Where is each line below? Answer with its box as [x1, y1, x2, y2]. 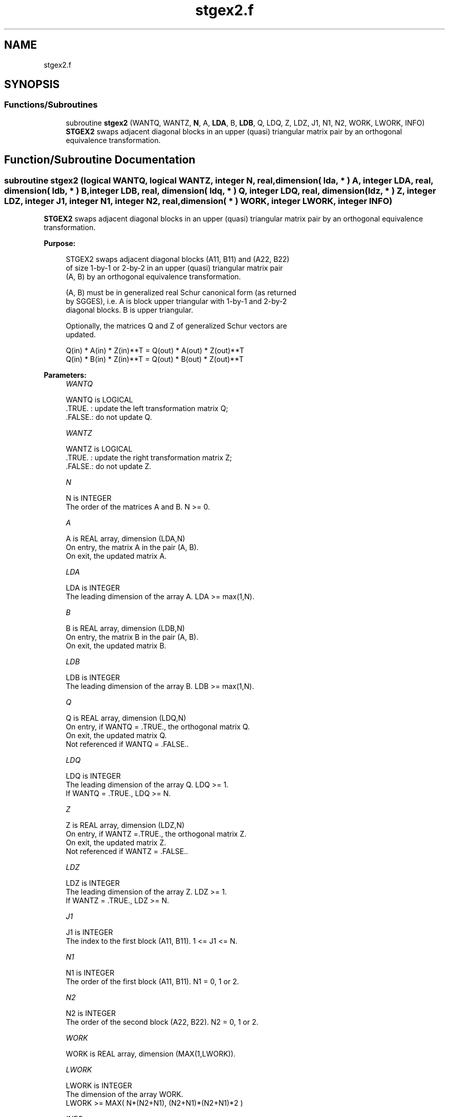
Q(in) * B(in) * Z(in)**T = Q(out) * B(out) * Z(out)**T [66, 355, 244, 364]
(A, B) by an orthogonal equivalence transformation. [66, 272, 241, 281]
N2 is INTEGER [66, 1009, 116, 1018]
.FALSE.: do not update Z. [66, 462, 152, 471]
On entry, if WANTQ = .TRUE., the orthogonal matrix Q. [66, 722, 250, 732]
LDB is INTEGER [66, 673, 120, 682]
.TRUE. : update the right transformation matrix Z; [66, 453, 232, 462]
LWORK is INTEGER [66, 1081, 132, 1090]
